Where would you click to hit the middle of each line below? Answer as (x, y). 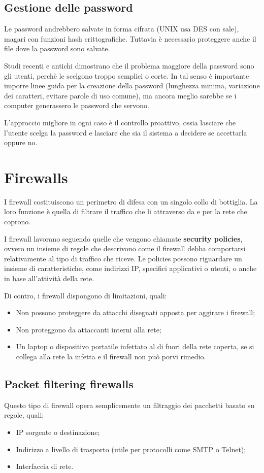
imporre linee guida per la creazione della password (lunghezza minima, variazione (132, 86)
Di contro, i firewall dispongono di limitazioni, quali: (86, 295)
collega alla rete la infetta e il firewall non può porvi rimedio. (111, 356)
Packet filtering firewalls (69, 383)
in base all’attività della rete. (49, 278)
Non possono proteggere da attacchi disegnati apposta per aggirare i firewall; (136, 312)
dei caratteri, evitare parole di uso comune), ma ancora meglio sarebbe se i (120, 95)
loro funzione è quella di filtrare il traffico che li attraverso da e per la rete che (126, 211)
